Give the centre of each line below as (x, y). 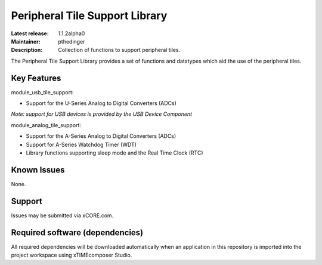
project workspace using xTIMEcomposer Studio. (72, 255)
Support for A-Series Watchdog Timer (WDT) (81, 144)
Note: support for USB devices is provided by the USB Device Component (102, 114)
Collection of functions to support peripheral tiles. (119, 50)
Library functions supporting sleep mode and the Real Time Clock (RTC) (114, 153)
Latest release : (30, 33)
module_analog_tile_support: (46, 125)
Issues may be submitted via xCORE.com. (62, 215)
